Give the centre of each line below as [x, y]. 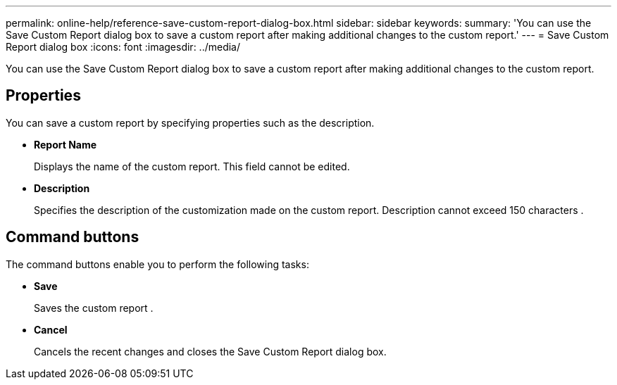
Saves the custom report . [94, 308]
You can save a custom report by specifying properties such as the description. [190, 122]
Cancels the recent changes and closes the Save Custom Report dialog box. [210, 351]
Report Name [66, 144]
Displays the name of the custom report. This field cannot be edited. [192, 166]
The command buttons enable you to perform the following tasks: [157, 264]
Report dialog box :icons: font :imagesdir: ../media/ [123, 47]
